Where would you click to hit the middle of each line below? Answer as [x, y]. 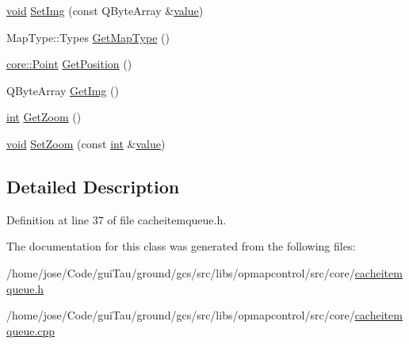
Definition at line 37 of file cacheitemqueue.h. [117, 219]
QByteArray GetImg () [63, 90]
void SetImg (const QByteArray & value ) [105, 10]
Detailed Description [93, 186]
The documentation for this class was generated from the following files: [181, 246]
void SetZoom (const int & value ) [86, 143]
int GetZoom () [44, 117]
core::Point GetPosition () [69, 64]
